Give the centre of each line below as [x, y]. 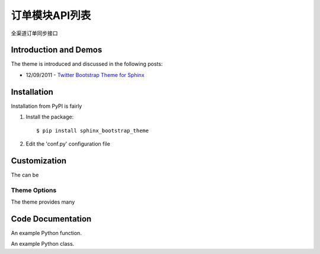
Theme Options [34, 190]
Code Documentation [51, 219]
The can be [25, 175]
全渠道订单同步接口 [34, 33]
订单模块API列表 [51, 15]
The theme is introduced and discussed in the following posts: [87, 64]
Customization [39, 161]
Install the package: [50, 117]
